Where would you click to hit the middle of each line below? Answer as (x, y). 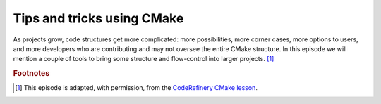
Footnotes (31, 74)
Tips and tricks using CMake (98, 18)
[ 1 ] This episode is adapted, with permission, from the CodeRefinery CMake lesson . (136, 88)
